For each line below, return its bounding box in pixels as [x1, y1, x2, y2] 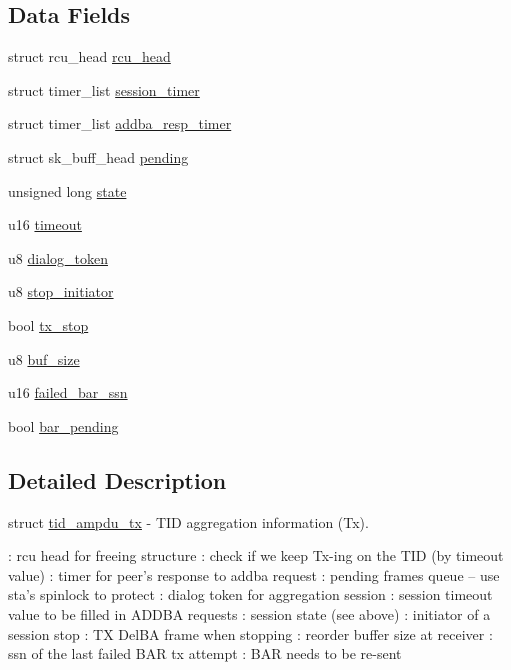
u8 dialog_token [8, 247, 108, 268]
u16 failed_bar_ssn [8, 382, 128, 403]
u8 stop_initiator [8, 281, 114, 302]
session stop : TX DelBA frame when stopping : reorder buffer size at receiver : [8, 623, 493, 644]
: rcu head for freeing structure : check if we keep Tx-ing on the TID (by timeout [8, 545, 504, 566]
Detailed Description [8, 464, 227, 495]
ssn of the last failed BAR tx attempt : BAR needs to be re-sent [8, 643, 402, 664]
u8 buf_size [8, 348, 80, 369]
